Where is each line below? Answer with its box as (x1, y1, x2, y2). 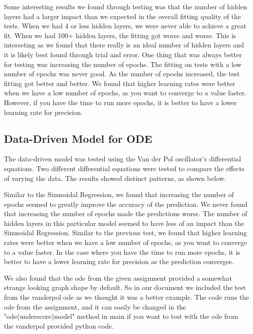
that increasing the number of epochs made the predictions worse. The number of (4, 208, 248, 219)
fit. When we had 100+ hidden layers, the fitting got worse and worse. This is (4, 30, 236, 40)
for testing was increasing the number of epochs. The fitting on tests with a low (4, 59, 242, 69)
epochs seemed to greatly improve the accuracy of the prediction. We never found (4, 199, 248, 209)
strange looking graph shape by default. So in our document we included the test (4, 282, 246, 292)
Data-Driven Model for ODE (4, 131, 153, 146)
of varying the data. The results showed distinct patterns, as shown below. (4, 173, 226, 183)
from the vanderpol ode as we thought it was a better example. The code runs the (4, 292, 249, 302)
